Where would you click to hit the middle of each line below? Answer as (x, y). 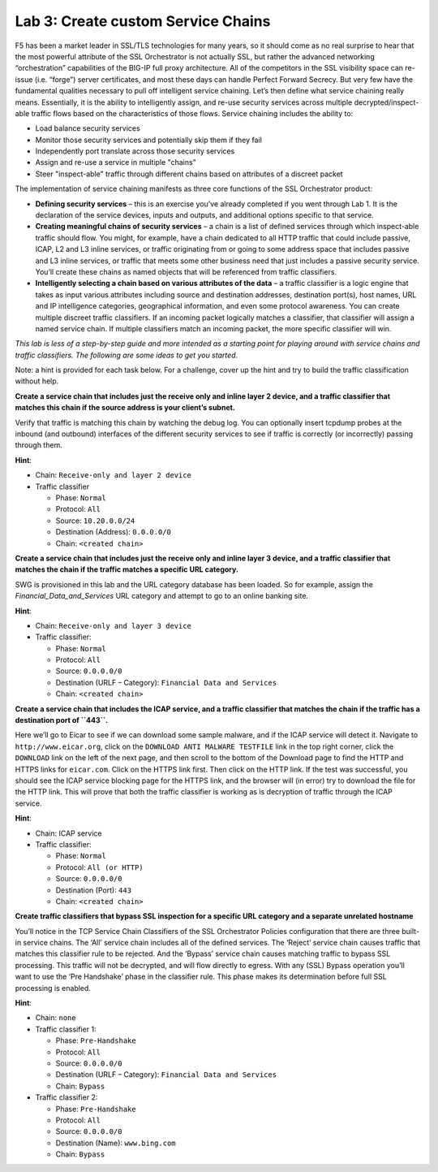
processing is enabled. (53, 988)
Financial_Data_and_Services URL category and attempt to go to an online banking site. (161, 596)
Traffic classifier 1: (66, 1029)
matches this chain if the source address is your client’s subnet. (125, 408)
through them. (39, 445)
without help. (37, 381)
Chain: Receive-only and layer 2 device (114, 475)
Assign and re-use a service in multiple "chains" (116, 162)
